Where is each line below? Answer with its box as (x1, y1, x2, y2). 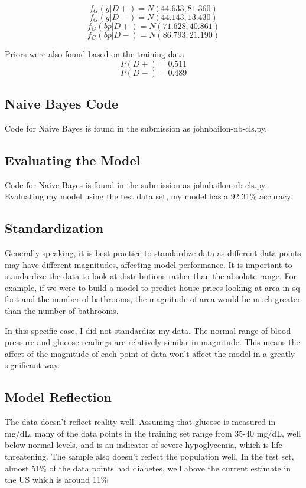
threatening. (5, 450, 48, 462)
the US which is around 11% (5, 473, 108, 486)
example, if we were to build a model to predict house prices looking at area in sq (5, 281, 300, 293)
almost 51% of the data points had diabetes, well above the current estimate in (5, 461, 291, 474)
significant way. (5, 359, 60, 371)
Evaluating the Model (5, 150, 141, 169)
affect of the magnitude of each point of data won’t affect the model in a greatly (5, 347, 295, 359)
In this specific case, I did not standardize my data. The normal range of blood (5, 324, 291, 336)
